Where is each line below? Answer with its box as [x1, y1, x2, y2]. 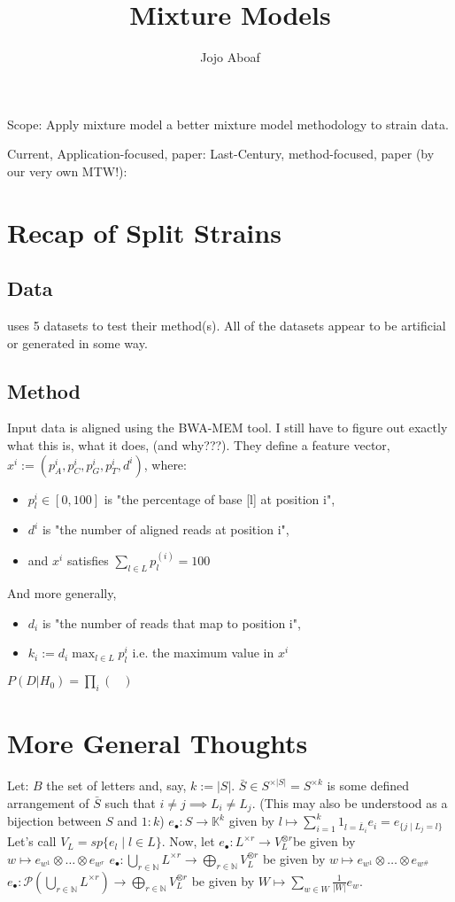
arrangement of [7, 793, 89, 812]
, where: [143, 455, 187, 473]
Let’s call [7, 832, 57, 851]
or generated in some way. [7, 333, 148, 352]
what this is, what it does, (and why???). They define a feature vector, [7, 436, 390, 455]
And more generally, [7, 584, 117, 603]
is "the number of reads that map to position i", [42, 613, 301, 632]
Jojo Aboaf [200, 48, 260, 66]
